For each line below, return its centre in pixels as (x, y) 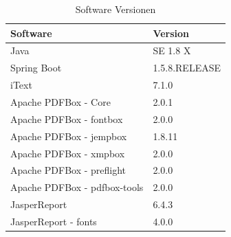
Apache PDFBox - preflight (68, 170)
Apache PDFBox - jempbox (69, 136)
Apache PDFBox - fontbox (67, 118)
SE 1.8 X (172, 50)
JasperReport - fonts (54, 221)
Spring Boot (36, 68)
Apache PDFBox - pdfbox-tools (77, 187)
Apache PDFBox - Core (60, 101)
